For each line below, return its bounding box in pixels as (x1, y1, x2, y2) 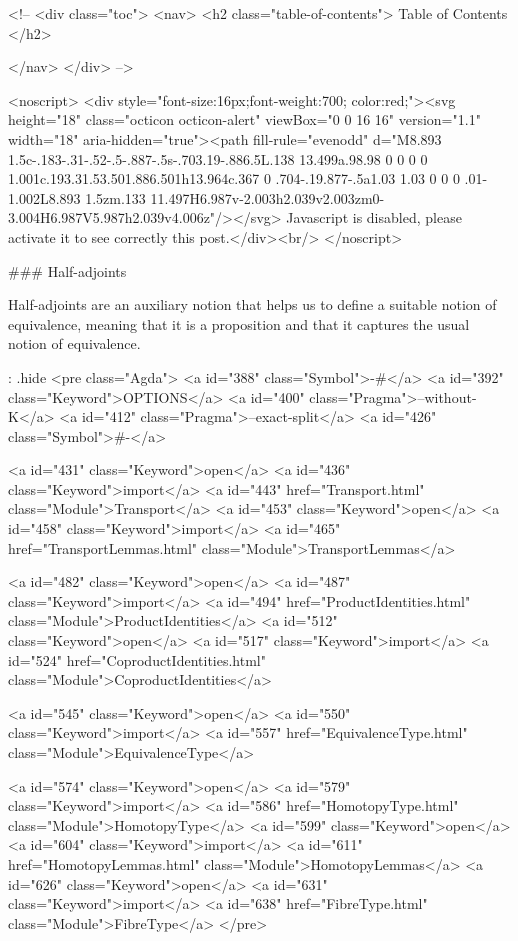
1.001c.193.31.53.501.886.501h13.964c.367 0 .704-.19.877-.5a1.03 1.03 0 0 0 (8, 168, 460, 189)
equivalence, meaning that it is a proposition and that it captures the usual (8, 313, 470, 334)
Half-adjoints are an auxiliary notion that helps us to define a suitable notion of (8, 294, 497, 315)
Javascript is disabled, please (286, 207, 462, 228)
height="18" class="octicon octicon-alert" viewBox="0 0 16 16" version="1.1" (8, 109, 481, 130)
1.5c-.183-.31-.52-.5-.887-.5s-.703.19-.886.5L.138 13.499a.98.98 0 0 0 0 (8, 148, 428, 169)
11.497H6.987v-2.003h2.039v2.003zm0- (150, 187, 385, 208)
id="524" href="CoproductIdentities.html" (8, 649, 266, 670)
